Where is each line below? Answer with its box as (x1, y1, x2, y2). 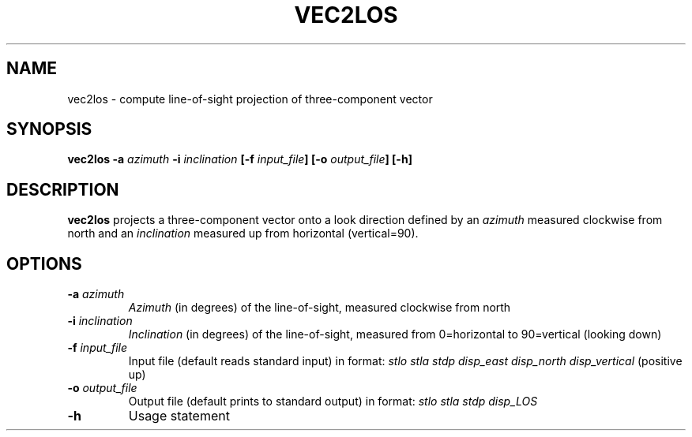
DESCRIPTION (6, 179, 119, 200)
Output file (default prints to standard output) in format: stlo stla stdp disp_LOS (128, 394, 538, 409)
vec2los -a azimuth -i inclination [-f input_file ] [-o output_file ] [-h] (67, 152, 412, 166)
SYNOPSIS (6, 119, 92, 140)
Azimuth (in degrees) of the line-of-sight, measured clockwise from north (128, 301, 511, 315)
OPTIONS (6, 253, 82, 274)
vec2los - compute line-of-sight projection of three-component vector (67, 92, 433, 106)
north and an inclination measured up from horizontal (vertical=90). (67, 226, 419, 241)
